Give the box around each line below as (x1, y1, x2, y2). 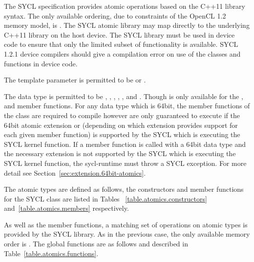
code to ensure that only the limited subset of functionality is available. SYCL (4, 39, 238, 49)
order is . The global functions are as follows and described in (4, 239, 188, 249)
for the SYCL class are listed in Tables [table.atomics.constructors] (4, 193, 207, 203)
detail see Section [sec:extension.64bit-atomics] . (4, 167, 146, 178)
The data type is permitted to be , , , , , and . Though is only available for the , (4, 91, 243, 101)
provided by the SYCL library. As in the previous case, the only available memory (4, 229, 250, 239)
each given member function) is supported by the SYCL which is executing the (4, 129, 240, 140)
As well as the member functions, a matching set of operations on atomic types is (4, 219, 248, 229)
